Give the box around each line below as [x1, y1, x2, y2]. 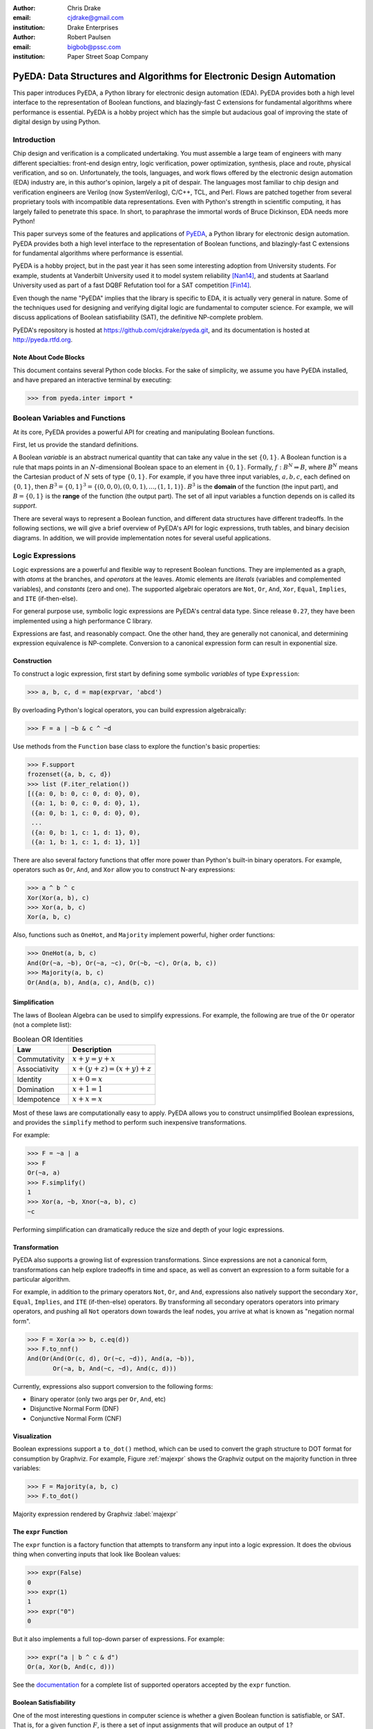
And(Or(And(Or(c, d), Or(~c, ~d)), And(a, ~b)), [27, 1355, 195, 1362]
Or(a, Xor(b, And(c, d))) [27, 1663, 115, 1671]
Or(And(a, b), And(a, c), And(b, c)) [27, 979, 155, 986]
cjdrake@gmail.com [67, 14, 124, 22]
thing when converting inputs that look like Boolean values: [12, 1550, 181, 1559]
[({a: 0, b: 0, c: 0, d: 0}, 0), [27, 789, 141, 797]
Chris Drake [67, 4, 102, 12]
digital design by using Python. [12, 118, 101, 126]
